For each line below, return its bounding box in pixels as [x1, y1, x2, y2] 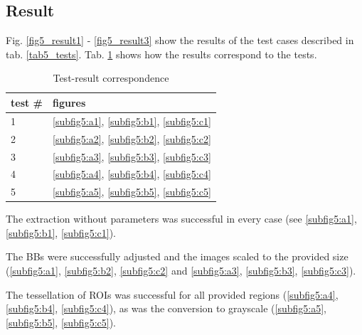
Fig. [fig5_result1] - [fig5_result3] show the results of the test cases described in [6, 33, 354, 48]
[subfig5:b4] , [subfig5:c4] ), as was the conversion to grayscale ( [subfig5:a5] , [6, 301, 326, 316]
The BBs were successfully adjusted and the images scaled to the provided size [6, 249, 348, 264]
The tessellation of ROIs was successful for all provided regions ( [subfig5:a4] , [6, 287, 339, 302]
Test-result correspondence [53, 70, 169, 85]
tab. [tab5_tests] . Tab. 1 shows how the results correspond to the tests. [6, 46, 317, 61]
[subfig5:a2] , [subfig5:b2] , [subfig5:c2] [53, 131, 211, 146]
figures [53, 95, 86, 110]
